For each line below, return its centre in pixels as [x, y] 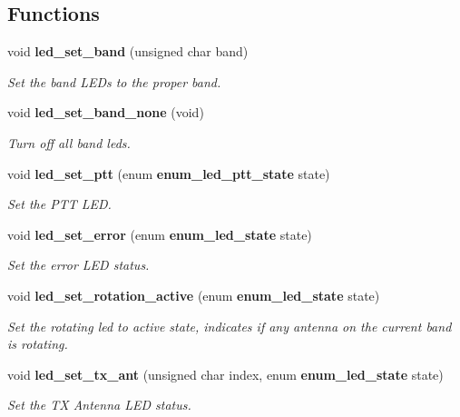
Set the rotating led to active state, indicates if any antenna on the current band [230, 326]
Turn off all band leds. [69, 142]
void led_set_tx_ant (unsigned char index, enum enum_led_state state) [225, 374]
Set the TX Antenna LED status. [99, 405]
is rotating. [38, 344]
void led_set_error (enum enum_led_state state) [160, 234]
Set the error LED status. [78, 265]
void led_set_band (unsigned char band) [128, 51]
